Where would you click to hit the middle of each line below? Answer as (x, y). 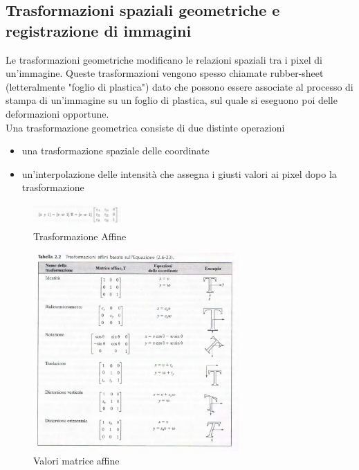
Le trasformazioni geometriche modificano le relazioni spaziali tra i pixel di (164, 59)
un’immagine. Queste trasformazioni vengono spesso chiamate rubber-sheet (165, 73)
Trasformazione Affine (80, 236)
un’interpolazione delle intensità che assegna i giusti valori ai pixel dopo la (179, 173)
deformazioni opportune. (57, 113)
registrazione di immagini (99, 30)
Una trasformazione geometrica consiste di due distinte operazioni (145, 127)
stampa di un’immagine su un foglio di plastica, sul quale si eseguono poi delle (172, 100)
